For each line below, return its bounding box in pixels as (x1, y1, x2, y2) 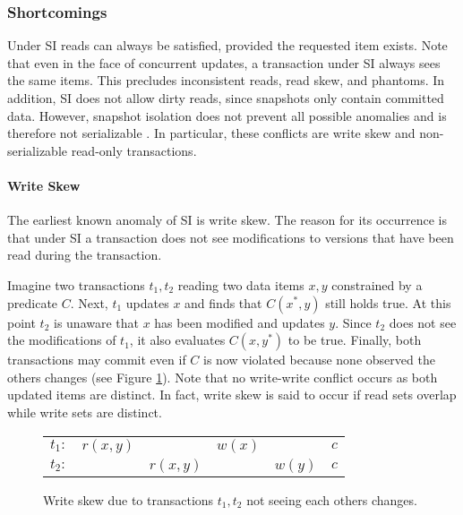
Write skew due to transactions (43, 490, 214, 509)
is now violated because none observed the (203, 350, 435, 369)
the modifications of (7, 330, 116, 349)
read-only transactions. (71, 141, 197, 159)
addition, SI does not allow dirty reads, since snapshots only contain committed (7, 89, 444, 107)
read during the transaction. (7, 245, 162, 264)
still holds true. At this (325, 293, 451, 312)
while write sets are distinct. (7, 402, 162, 421)
